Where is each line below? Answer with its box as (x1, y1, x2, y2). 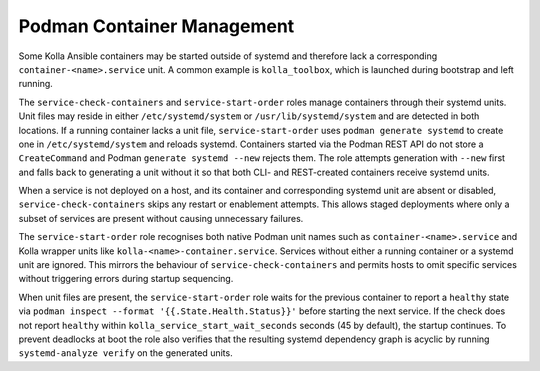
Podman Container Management (18, 15, 295, 37)
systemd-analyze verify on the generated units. (18, 347, 234, 359)
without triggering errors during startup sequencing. (18, 273, 234, 285)
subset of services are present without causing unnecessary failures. (18, 212, 304, 224)
